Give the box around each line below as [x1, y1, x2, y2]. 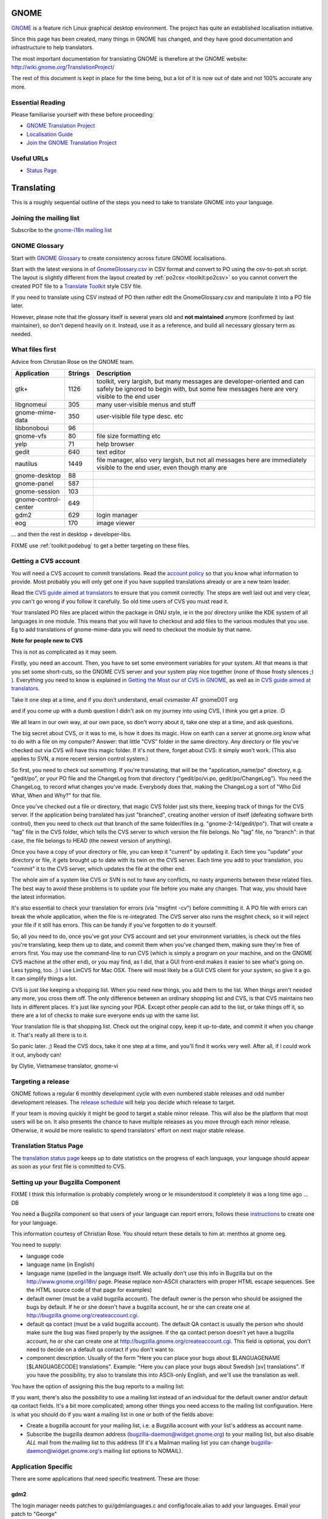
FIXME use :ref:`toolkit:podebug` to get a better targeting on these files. [11, 541, 190, 549]
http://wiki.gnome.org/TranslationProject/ [11, 64, 115, 71]
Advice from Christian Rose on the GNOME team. [11, 358, 135, 365]
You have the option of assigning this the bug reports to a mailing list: [11, 1382, 185, 1390]
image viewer [96, 519, 135, 527]
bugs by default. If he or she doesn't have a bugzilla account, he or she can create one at [26, 1303, 250, 1311]
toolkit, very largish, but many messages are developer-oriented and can [96, 377, 305, 386]
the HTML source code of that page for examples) [26, 1286, 152, 1294]
